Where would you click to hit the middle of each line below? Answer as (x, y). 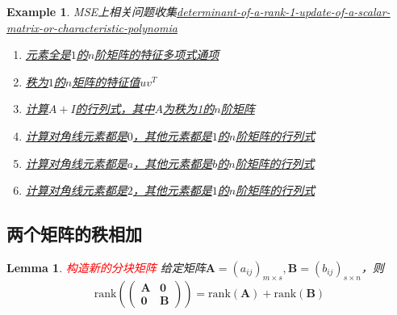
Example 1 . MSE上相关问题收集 (92, 11)
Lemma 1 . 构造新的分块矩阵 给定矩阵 (106, 267)
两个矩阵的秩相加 (74, 234)
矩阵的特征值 (106, 81)
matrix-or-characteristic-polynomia (92, 27)
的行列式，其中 (115, 109)
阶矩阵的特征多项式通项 (157, 55)
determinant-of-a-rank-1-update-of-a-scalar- (284, 11)
